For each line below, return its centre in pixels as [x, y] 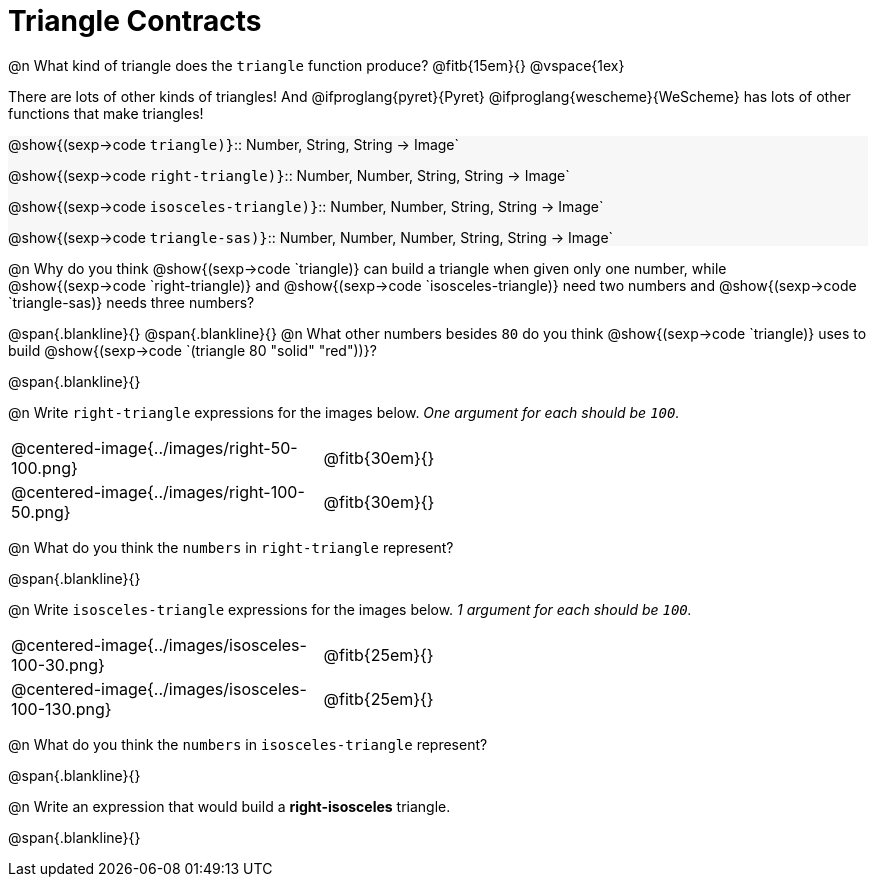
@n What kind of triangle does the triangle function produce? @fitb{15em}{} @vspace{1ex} [316, 65]
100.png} [44, 467]
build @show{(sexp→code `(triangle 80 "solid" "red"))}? [192, 350]
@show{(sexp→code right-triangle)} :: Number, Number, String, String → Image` [289, 175]
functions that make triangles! [106, 113]
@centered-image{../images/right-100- [158, 491]
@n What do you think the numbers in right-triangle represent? [231, 547]
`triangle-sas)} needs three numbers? [131, 302]
